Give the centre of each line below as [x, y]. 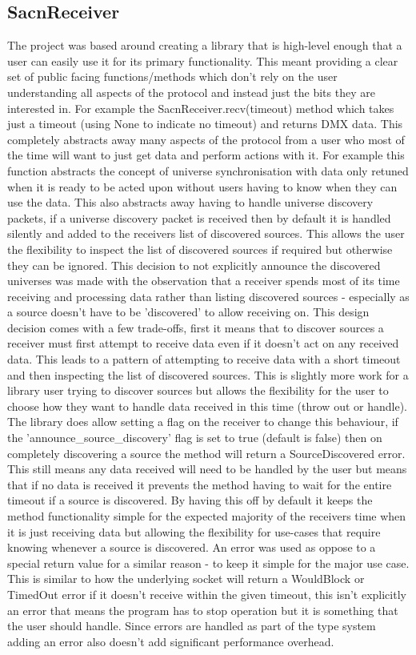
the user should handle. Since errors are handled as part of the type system [192, 626]
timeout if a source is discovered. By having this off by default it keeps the [190, 500]
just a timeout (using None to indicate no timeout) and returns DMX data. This [205, 124]
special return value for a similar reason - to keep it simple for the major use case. [208, 563]
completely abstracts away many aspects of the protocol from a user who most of [206, 139]
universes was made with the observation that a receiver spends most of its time [204, 281]
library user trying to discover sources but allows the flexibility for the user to [198, 390]
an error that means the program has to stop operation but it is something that [203, 610]
